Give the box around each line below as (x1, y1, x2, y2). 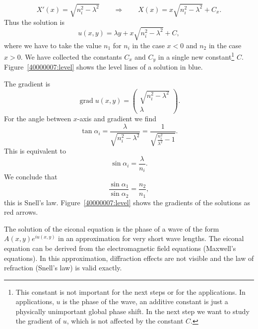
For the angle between (4, 113, 71, 124)
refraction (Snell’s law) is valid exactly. (4, 262, 122, 273)
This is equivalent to (4, 146, 66, 156)
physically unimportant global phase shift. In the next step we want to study (15, 306, 250, 316)
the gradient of (15, 316, 61, 326)
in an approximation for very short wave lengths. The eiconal (58, 233, 244, 244)
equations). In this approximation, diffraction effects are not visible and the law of (4, 252, 254, 263)
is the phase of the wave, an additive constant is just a (63, 296, 228, 307)
